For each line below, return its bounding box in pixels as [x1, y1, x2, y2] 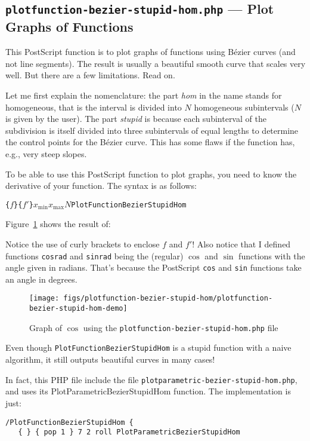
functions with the [238, 249, 305, 262]
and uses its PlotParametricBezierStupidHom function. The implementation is [5, 385, 291, 397]
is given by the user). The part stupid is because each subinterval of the [5, 112, 266, 125]
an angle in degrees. [5, 272, 77, 285]
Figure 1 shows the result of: [5, 218, 111, 230]
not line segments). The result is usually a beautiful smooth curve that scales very [5, 57, 306, 69]
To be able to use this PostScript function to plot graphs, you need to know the [5, 167, 297, 180]
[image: [29, 294, 60, 303]
